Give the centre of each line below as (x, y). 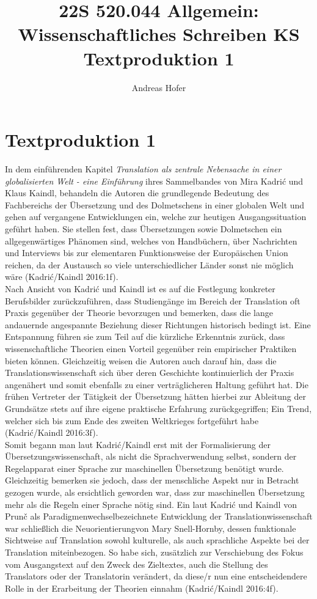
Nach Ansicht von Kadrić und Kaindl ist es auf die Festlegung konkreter (140, 288)
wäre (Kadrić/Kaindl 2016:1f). (62, 277)
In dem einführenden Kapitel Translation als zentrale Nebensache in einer (143, 169)
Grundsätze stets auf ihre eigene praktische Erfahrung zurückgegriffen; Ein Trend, (158, 408)
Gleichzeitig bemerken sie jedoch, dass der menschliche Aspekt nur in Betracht (152, 480)
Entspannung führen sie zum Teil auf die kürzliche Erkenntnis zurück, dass (145, 336)
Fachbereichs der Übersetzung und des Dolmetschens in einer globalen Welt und (155, 204)
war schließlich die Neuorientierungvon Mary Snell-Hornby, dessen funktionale (151, 528)
